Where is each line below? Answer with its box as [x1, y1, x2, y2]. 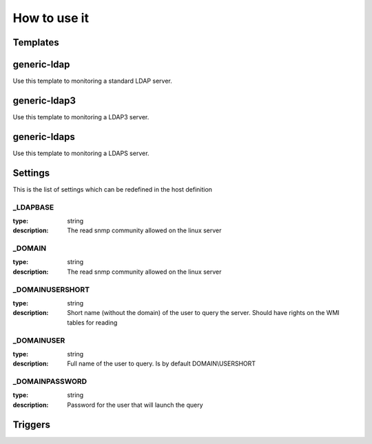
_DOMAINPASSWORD [12, 376, 87, 386]
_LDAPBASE [12, 202, 54, 212]
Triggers [12, 418, 51, 430]
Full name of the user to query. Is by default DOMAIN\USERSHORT [67, 359, 256, 368]
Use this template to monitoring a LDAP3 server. [12, 112, 149, 121]
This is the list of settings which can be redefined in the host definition [12, 185, 213, 193]
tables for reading [67, 318, 118, 327]
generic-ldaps [12, 131, 75, 143]
